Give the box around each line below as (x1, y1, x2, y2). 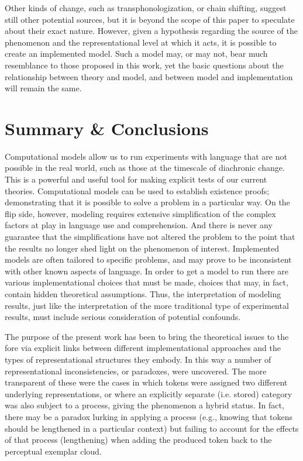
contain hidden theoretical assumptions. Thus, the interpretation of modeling (5, 288, 281, 300)
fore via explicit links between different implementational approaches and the (5, 342, 281, 354)
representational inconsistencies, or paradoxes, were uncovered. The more (5, 364, 267, 377)
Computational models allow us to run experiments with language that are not (5, 150, 287, 162)
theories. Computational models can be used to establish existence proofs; (5, 184, 270, 197)
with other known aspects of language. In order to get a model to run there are (5, 264, 288, 277)
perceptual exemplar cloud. (5, 445, 102, 457)
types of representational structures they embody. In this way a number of (5, 353, 271, 365)
